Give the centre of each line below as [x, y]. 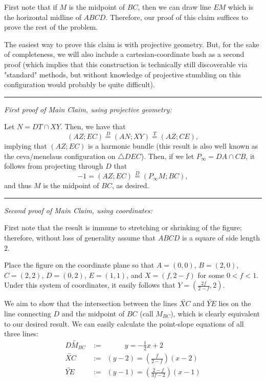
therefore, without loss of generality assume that [80, 237]
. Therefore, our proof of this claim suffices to [177, 17]
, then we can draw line [174, 7]
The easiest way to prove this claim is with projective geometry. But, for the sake [132, 44]
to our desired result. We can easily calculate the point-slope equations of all [124, 323]
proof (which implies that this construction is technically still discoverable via [126, 64]
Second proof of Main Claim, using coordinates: [78, 210]
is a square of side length [221, 237]
